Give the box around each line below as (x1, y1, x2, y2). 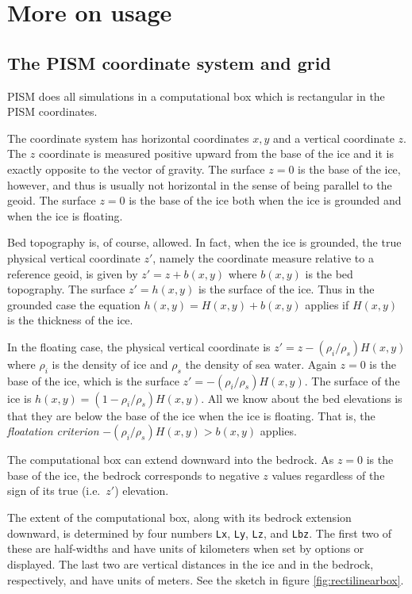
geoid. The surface (7, 192, 96, 209)
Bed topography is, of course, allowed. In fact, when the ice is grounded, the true (7, 234, 402, 251)
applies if (305, 296, 349, 312)
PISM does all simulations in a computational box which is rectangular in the (7, 87, 385, 104)
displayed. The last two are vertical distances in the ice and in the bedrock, (7, 555, 374, 572)
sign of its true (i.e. (7, 482, 101, 499)
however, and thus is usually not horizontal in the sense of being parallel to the (7, 176, 392, 193)
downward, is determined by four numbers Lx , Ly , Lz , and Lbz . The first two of (7, 524, 392, 541)
